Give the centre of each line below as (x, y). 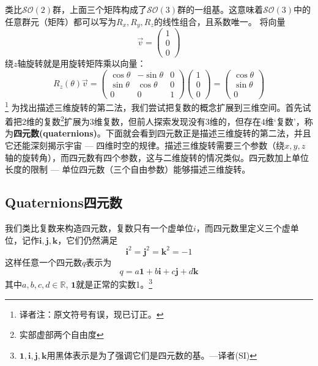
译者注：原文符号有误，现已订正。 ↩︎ (91, 314)
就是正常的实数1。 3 (114, 283)
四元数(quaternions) (55, 133)
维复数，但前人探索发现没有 (150, 121)
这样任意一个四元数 (43, 262)
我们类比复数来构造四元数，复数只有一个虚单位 (99, 228)
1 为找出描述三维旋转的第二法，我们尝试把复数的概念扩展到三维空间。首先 (154, 106)
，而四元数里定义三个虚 (243, 228)
